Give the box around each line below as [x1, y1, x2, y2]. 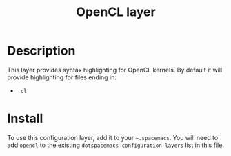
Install [7, 111, 43, 126]
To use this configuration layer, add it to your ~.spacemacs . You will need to [7, 133, 219, 142]
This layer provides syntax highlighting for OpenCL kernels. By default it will [7, 66, 223, 74]
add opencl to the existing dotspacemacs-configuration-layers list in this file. [7, 141, 224, 149]
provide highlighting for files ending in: [7, 73, 117, 81]
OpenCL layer [75, 4, 157, 20]
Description [7, 43, 76, 59]
